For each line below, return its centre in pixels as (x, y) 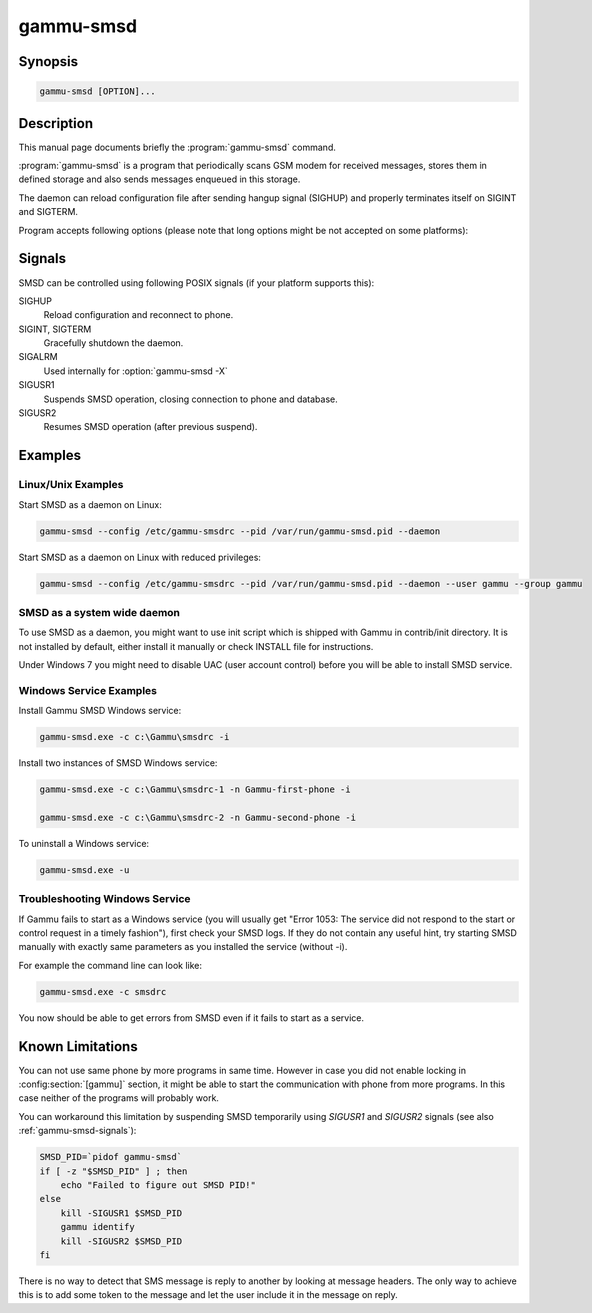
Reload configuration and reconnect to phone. (138, 315)
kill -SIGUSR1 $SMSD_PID (121, 1213)
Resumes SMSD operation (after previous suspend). (150, 427)
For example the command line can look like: (110, 965)
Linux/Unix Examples (71, 485)
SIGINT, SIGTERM (55, 329)
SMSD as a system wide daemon (99, 612)
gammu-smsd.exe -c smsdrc (103, 991)
